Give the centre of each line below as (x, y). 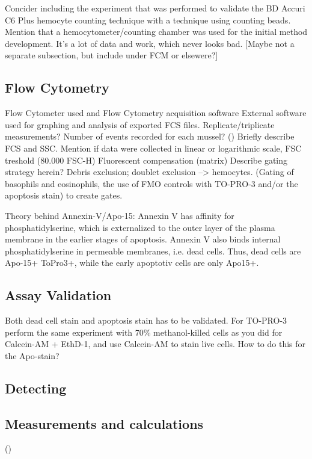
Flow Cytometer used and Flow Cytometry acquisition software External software (156, 113)
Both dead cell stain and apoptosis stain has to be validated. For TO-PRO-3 (146, 320)
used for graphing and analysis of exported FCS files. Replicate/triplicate (140, 124)
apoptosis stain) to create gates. (64, 195)
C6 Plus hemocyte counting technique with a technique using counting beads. (148, 20)
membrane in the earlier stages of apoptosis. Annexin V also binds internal (143, 239)
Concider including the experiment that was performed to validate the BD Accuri (155, 8)
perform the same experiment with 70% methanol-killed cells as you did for (144, 332)
